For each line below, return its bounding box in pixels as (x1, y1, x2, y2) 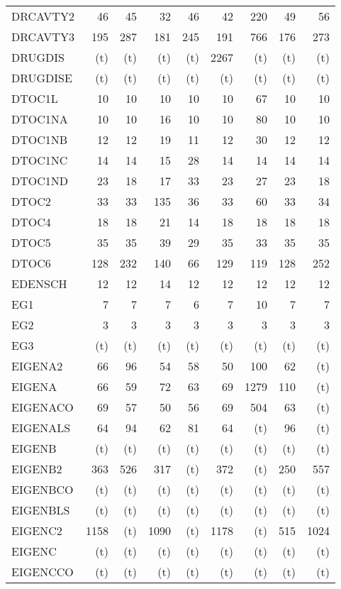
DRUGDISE (11, 70, 72, 86)
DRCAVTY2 (11, 8, 74, 24)
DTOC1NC (11, 152, 68, 168)
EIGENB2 (11, 461, 62, 477)
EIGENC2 (11, 522, 62, 539)
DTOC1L (11, 90, 58, 106)
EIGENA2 (11, 358, 63, 374)
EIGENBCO (11, 481, 74, 497)
